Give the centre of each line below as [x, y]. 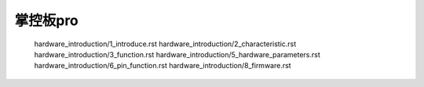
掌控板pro [46, 20]
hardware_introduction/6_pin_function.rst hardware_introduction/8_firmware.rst [163, 66]
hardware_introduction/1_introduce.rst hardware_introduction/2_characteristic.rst [165, 44]
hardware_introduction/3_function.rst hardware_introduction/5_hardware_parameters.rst [177, 54]
